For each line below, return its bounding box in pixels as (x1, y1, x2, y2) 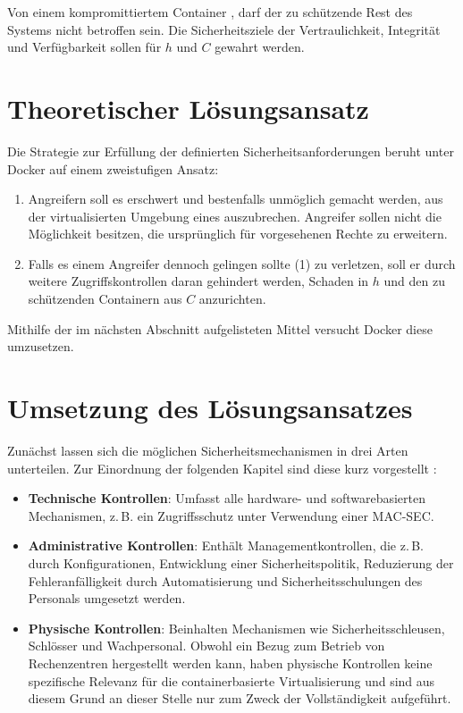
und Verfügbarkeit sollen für (7, 38, 162, 56)
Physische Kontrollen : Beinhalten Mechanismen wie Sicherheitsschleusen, (28, 618, 445, 637)
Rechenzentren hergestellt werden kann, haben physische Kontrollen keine (28, 653, 433, 672)
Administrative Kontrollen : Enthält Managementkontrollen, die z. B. (28, 536, 424, 555)
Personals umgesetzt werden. (28, 589, 186, 608)
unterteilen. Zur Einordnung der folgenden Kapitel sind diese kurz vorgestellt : (7, 458, 437, 477)
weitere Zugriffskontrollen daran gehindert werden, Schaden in (28, 272, 369, 290)
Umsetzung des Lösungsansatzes (7, 390, 413, 426)
